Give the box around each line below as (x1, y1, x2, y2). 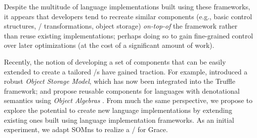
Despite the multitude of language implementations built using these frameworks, (4, 1, 251, 11)
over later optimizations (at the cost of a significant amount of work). (4, 40, 214, 50)
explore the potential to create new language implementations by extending (4, 104, 232, 115)
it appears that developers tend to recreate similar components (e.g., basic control (4, 11, 252, 21)
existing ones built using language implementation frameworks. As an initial (4, 114, 234, 125)
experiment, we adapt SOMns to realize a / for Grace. (4, 124, 168, 135)
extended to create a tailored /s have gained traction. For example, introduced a (4, 66, 248, 76)
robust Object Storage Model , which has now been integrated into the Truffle (4, 76, 236, 86)
